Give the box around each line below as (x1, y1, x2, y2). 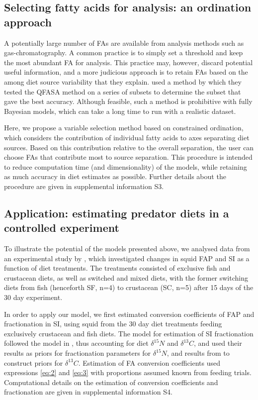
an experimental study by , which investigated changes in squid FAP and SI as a (4, 253, 250, 263)
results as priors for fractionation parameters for (4, 348, 151, 358)
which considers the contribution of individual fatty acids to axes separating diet (4, 132, 250, 142)
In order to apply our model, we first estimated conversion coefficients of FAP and (4, 308, 255, 319)
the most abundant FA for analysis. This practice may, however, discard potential (4, 57, 253, 67)
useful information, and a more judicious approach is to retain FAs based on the (4, 67, 248, 77)
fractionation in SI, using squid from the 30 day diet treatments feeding (4, 318, 222, 329)
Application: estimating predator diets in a (4, 205, 229, 220)
